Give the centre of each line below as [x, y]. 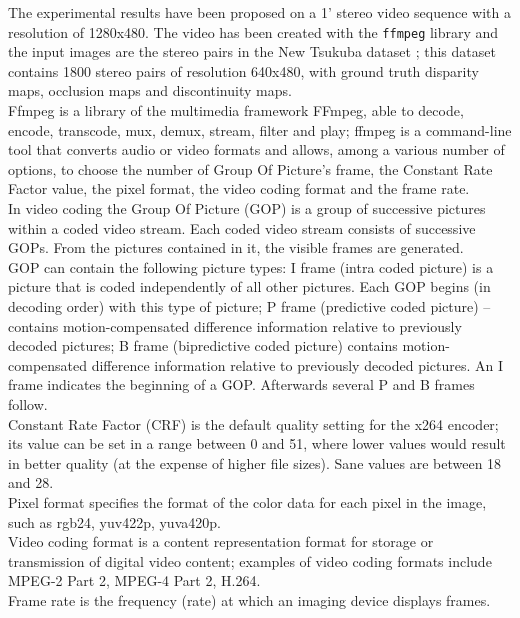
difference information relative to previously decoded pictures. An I [297, 364]
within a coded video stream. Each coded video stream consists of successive [242, 227]
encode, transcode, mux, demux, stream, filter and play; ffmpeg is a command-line [260, 129]
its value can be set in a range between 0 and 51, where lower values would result [257, 443]
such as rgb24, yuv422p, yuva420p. [114, 521]
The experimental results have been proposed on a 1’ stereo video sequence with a [259, 12]
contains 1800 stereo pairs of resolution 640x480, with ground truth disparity [243, 70]
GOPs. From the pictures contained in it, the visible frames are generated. [236, 247]
